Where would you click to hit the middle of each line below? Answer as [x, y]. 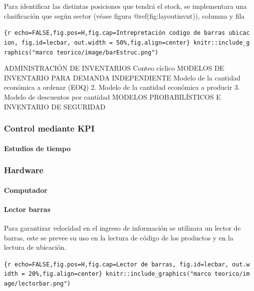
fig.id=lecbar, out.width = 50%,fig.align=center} [106, 42]
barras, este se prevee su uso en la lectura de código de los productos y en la [119, 237]
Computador [26, 190]
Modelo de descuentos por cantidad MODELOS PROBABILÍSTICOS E [113, 96]
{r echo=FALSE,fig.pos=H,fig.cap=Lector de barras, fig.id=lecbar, [116, 264]
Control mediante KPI [49, 128]
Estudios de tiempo [37, 148]
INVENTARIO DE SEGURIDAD [55, 106]
